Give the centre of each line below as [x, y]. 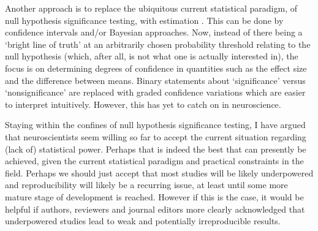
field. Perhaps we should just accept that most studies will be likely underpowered [159, 172]
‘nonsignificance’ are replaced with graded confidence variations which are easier [155, 92]
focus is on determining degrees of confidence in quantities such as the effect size [156, 68]
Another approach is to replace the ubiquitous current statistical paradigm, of [151, 8]
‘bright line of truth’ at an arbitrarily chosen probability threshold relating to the [158, 44]
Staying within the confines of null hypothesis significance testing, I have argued [155, 125]
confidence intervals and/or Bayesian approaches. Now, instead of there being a [154, 32]
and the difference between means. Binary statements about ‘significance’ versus [155, 80]
